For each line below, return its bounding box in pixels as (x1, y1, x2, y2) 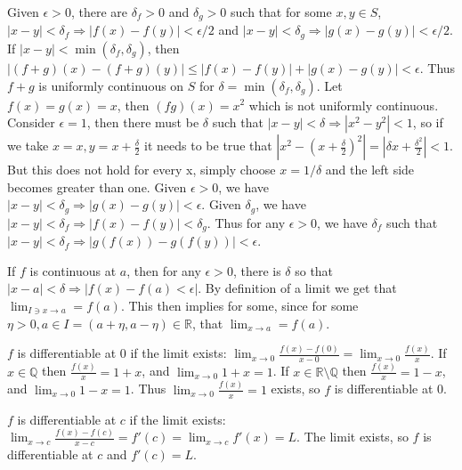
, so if (412, 113, 443, 132)
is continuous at (29, 261, 117, 280)
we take (7, 136, 49, 155)
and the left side (325, 160, 415, 179)
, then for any (126, 261, 201, 280)
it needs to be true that (144, 136, 272, 155)
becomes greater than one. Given (7, 177, 187, 196)
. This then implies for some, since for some (120, 296, 359, 314)
